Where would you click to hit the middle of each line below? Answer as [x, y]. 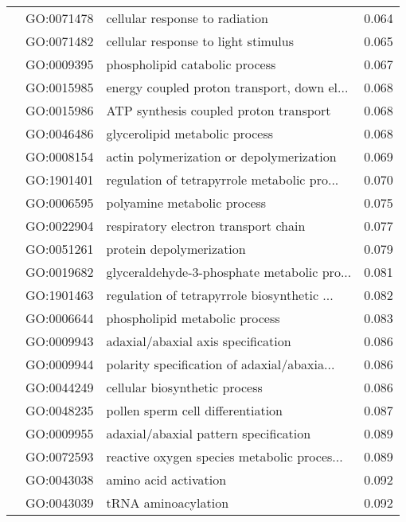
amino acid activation [166, 479]
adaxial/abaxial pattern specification [209, 433]
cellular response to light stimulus [200, 41]
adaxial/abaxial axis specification [199, 341]
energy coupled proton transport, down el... [227, 87]
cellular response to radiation [187, 18]
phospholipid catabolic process [191, 64]
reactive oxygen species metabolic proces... [224, 456]
